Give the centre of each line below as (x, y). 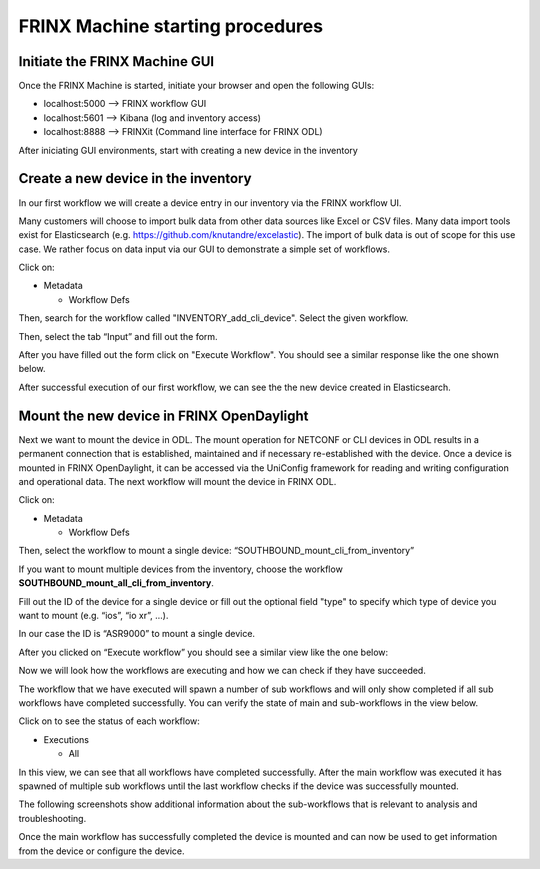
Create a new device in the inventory (135, 178)
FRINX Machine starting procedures (171, 26)
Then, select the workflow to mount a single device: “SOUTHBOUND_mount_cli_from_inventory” (216, 551)
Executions (66, 739)
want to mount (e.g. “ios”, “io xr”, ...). (93, 616)
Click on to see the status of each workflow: (109, 721)
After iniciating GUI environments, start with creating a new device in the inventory (188, 150)
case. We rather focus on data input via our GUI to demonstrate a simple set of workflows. (204, 249)
